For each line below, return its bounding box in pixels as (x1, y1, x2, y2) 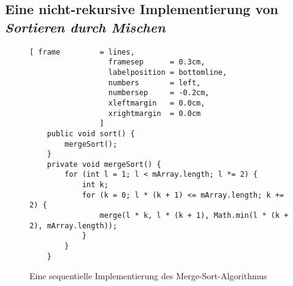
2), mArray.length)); (29, 221, 118, 230)
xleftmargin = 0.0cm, (108, 98, 205, 107)
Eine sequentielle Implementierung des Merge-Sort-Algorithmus (29, 269, 267, 282)
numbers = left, (108, 78, 201, 87)
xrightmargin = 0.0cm (108, 109, 201, 118)
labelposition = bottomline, (108, 68, 227, 77)
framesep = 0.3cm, (108, 58, 205, 67)
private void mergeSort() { (47, 160, 161, 169)
